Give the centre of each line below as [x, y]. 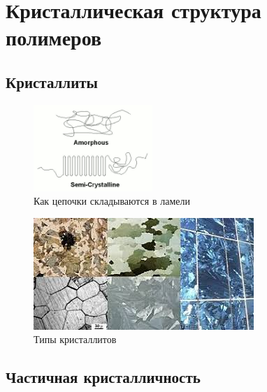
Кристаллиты [52, 81]
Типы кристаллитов [75, 339]
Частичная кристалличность [103, 377]
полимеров [54, 37]
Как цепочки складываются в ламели [112, 201]
